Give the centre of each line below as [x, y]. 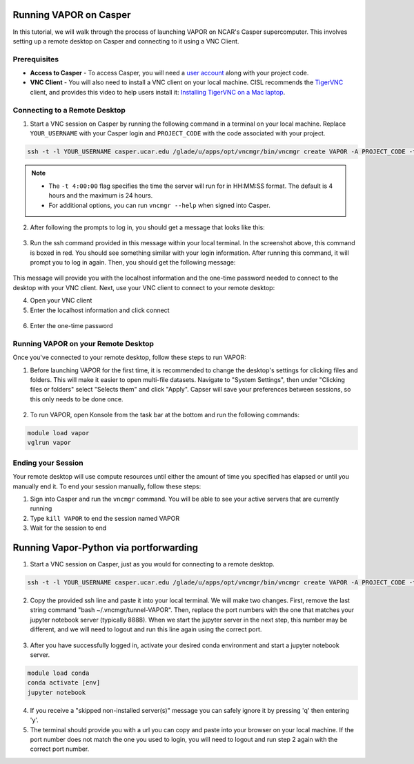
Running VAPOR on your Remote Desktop [83, 343]
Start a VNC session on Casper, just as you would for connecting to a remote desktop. [152, 564]
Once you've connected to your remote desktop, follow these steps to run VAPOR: [129, 357]
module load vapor [58, 433]
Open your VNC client [61, 300]
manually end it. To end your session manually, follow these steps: [107, 486]
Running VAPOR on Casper [72, 15]
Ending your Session [48, 463]
